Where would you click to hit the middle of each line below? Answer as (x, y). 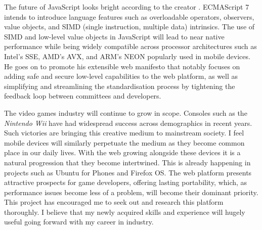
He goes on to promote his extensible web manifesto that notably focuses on (122, 66)
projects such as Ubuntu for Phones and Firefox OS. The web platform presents (128, 172)
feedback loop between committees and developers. (83, 96)
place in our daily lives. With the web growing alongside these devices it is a (122, 152)
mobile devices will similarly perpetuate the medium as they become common (124, 142)
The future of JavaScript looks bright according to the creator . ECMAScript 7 (127, 7)
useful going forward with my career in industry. (79, 222)
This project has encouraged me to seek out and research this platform (114, 202)
